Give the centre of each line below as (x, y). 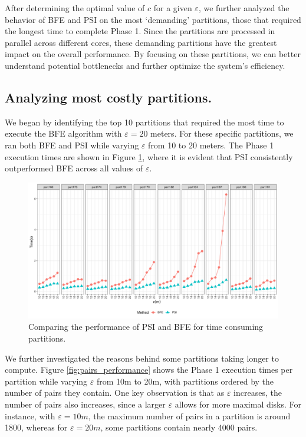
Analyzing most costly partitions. (108, 97)
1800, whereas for (36, 427)
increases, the (258, 393)
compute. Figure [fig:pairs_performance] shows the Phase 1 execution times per (149, 370)
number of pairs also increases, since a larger (85, 404)
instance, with (30, 416)
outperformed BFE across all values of (74, 168)
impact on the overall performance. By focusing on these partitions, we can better (153, 54)
